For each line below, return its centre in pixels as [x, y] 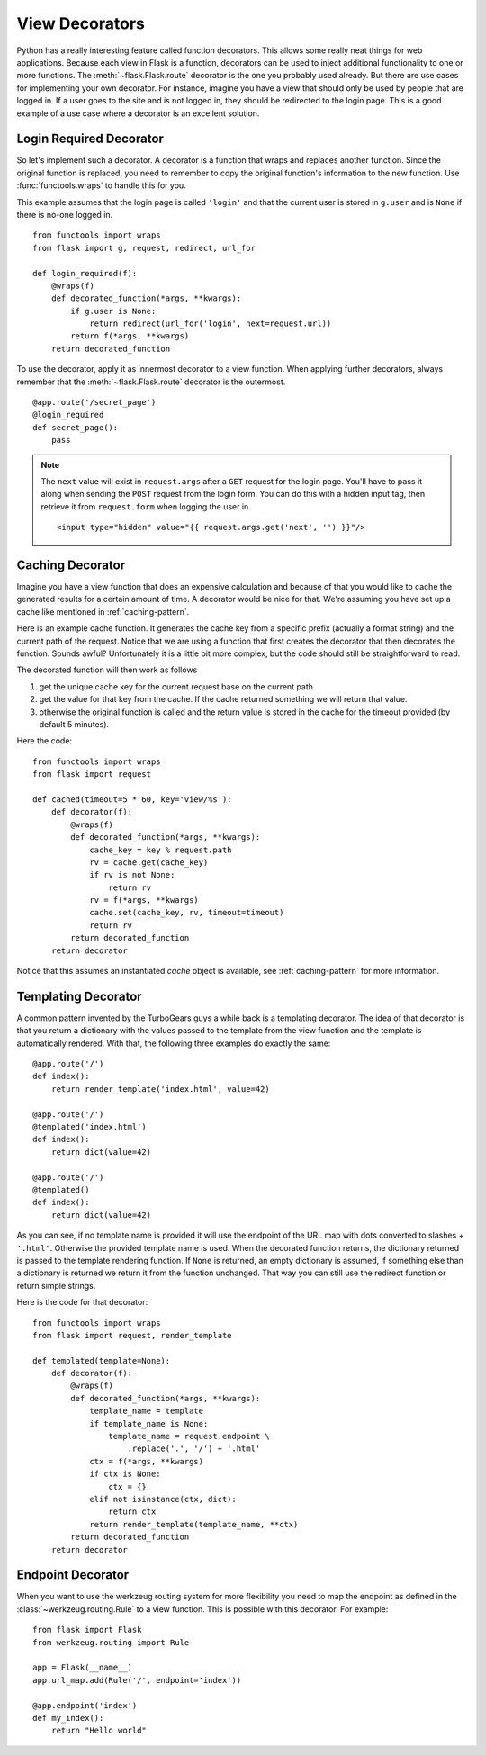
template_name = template [147, 1411]
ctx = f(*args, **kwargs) [147, 1461]
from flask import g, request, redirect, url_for [144, 248]
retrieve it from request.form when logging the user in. [146, 506]
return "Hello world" [99, 1731]
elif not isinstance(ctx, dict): [163, 1499]
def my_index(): [68, 1718]
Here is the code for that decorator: [82, 1302]
